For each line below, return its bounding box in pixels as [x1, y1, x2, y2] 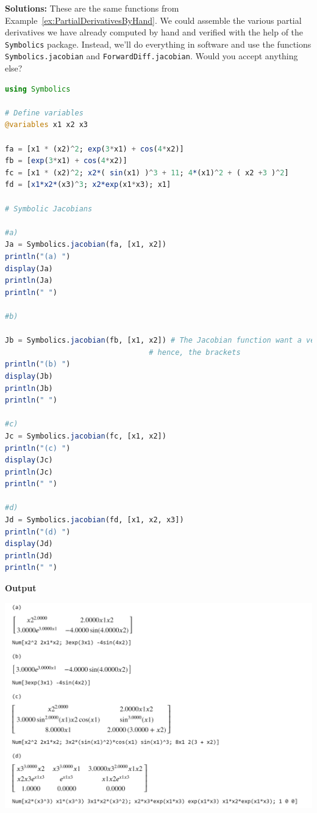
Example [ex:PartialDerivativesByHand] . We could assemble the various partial [5, 13, 302, 26]
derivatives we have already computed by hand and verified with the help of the [5, 26, 304, 38]
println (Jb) [5, 384, 53, 393]
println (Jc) [5, 467, 53, 476]
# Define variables [5, 108, 84, 117]
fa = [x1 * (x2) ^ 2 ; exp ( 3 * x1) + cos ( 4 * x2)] [5, 144, 184, 153]
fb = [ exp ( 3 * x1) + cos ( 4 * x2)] [5, 156, 127, 166]
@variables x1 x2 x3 [5, 120, 88, 129]
